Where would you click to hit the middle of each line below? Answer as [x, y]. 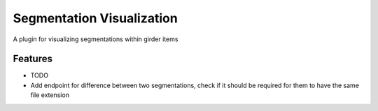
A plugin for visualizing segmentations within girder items [96, 39]
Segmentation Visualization [95, 18]
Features [33, 59]
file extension [50, 95]
